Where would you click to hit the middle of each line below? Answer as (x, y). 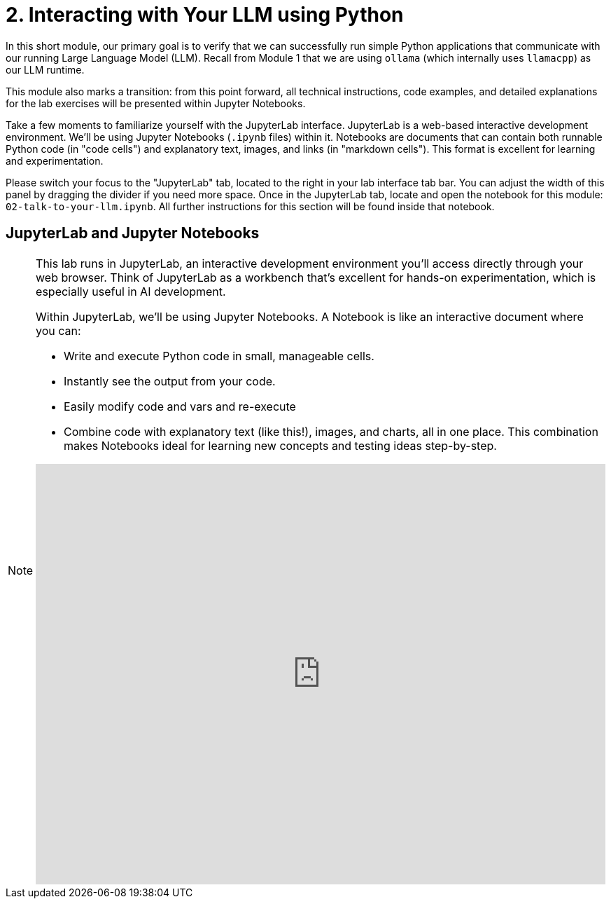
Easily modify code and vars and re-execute (180, 406)
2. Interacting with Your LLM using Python (205, 15)
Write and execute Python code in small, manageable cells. (219, 356)
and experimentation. (55, 160)
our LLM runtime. (45, 69)
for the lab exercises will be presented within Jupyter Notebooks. (156, 103)
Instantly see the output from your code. (170, 381)
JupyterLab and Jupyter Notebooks (133, 233)
